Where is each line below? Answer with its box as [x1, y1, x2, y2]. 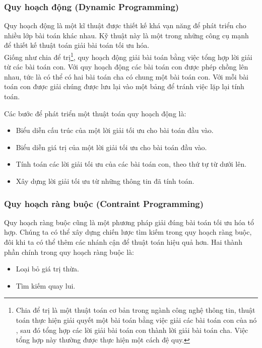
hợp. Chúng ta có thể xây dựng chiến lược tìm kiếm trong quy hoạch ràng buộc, [4, 227, 252, 237]
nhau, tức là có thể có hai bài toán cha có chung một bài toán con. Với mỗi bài [4, 71, 248, 82]
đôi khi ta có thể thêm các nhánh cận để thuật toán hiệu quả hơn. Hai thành [4, 237, 242, 247]
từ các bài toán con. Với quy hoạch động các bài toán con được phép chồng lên [4, 61, 248, 72]
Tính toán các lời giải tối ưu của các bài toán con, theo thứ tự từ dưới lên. [16, 159, 247, 169]
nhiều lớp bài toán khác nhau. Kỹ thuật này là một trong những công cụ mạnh [4, 30, 249, 40]
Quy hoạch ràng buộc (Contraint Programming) [4, 197, 204, 210]
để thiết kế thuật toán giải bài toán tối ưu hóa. [4, 40, 150, 50]
